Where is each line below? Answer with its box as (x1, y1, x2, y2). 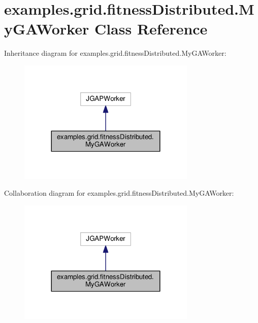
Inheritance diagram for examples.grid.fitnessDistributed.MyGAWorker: (4, 48, 227, 58)
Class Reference (94, 18, 208, 39)
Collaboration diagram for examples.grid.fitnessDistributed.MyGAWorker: (4, 188, 234, 198)
